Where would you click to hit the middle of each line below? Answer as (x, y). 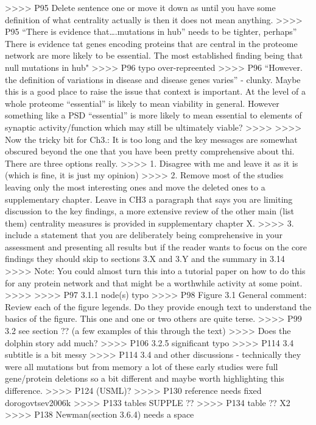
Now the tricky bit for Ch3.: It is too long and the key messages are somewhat (151, 139)
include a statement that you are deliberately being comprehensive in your (144, 235)
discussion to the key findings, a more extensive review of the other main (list (149, 211)
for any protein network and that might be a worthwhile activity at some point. (154, 282)
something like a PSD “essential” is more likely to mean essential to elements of (153, 115)
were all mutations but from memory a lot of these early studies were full (142, 366)
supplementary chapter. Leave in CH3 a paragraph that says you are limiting (149, 199)
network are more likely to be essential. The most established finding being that (154, 55)
